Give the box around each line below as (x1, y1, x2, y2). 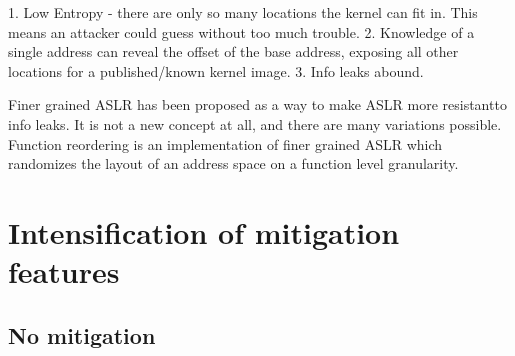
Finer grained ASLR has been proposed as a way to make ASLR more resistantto (8, 94, 507, 115)
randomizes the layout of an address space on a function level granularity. (8, 153, 459, 174)
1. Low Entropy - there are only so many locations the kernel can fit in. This (8, 2, 478, 22)
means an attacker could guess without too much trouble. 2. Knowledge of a (8, 21, 475, 42)
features (8, 251, 120, 292)
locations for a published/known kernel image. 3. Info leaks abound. (8, 60, 424, 81)
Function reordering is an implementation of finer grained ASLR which (8, 133, 443, 154)
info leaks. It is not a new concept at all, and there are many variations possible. (8, 113, 502, 134)
